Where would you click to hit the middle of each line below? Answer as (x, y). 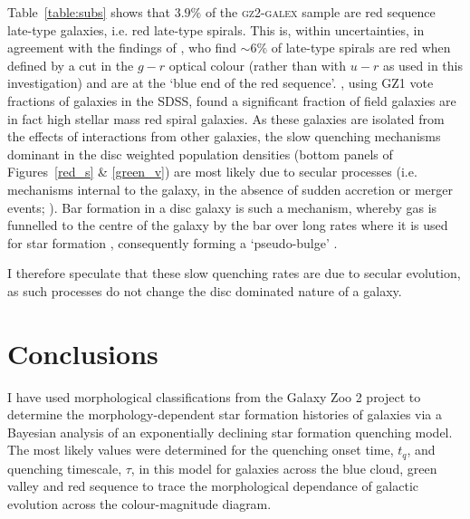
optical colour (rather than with (258, 65)
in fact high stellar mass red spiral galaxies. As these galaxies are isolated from (226, 118)
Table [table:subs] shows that (89, 12)
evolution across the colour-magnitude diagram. (139, 504)
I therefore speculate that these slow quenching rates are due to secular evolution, (234, 273)
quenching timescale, (65, 468)
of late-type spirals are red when (361, 48)
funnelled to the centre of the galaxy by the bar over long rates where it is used (228, 225)
